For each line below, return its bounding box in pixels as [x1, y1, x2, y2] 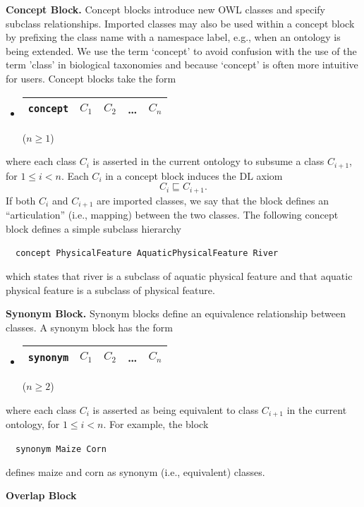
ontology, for [6, 417, 60, 432]
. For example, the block [103, 417, 209, 432]
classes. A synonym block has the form [6, 319, 173, 334]
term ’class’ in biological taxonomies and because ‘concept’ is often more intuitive [6, 57, 358, 72]
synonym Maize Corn [16, 444, 107, 454]
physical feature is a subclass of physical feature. [6, 282, 215, 297]
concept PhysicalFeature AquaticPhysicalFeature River [16, 248, 279, 259]
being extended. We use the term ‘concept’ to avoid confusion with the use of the [6, 43, 357, 58]
